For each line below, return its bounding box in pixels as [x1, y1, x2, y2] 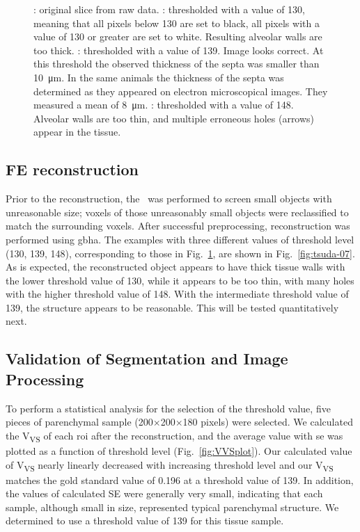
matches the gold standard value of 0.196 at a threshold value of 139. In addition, [6, 472, 354, 487]
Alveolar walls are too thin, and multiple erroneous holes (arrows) [33, 111, 315, 125]
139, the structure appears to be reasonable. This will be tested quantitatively [6, 300, 339, 314]
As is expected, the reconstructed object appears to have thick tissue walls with [6, 259, 345, 274]
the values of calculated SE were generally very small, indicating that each [6, 486, 323, 501]
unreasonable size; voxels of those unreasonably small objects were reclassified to [6, 204, 349, 219]
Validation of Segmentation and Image [6, 348, 288, 369]
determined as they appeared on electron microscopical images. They [33, 83, 328, 98]
